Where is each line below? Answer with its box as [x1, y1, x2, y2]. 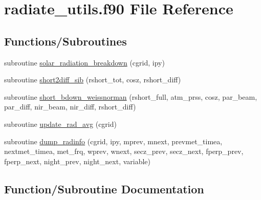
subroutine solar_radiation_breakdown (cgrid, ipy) [4, 57, 165, 68]
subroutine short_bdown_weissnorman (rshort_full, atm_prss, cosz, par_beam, [4, 91, 257, 102]
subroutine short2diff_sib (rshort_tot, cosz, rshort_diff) [4, 74, 181, 85]
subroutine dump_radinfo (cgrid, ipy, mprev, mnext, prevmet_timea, [4, 136, 223, 146]
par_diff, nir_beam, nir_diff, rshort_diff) [4, 101, 136, 112]
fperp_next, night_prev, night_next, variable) [4, 155, 151, 166]
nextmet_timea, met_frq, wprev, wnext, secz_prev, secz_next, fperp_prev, [4, 146, 244, 157]
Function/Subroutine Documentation [4, 181, 204, 196]
